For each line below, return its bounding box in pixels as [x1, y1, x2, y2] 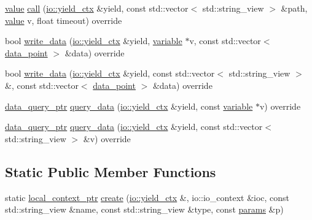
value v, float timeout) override [5, 13, 122, 26]
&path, [281, 2, 308, 14]
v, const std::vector [189, 34, 261, 47]
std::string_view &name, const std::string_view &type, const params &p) [5, 203, 284, 216]
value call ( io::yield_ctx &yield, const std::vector [5, 2, 189, 14]
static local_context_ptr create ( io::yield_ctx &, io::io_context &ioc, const [5, 191, 290, 203]
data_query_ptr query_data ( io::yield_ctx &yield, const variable [5, 99, 253, 112]
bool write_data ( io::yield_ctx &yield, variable [5, 34, 182, 47]
